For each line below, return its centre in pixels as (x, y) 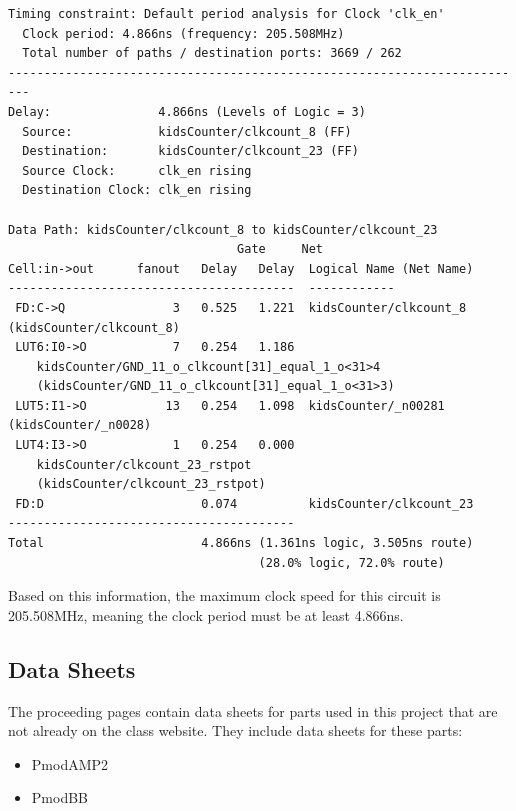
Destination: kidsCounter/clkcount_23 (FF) (190, 151)
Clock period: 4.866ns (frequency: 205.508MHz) (183, 33)
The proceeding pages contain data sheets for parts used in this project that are (253, 710)
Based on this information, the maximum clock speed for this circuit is (224, 595)
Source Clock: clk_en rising (137, 170)
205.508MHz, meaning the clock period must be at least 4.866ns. (206, 614)
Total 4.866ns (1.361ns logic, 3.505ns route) (241, 543)
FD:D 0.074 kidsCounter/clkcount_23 (244, 503)
